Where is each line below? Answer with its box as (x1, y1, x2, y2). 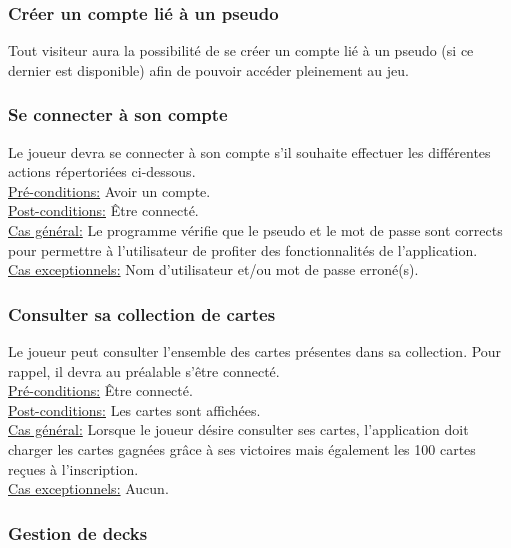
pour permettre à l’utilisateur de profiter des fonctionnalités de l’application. (8, 239, 478, 260)
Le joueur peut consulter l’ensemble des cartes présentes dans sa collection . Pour (8, 341, 502, 361)
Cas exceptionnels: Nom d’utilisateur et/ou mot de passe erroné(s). (8, 259, 419, 280)
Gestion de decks (8, 520, 148, 545)
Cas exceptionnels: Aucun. (8, 478, 169, 499)
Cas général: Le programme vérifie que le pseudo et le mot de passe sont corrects (8, 220, 503, 240)
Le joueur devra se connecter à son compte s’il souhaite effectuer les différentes (8, 141, 491, 162)
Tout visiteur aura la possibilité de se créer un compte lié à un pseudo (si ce (8, 40, 474, 61)
